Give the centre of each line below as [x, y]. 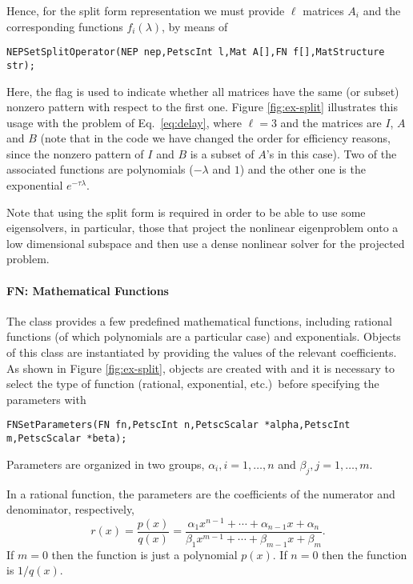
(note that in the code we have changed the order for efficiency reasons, [215, 138]
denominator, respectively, [71, 509]
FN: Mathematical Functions [88, 290]
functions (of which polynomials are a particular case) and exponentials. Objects [204, 336]
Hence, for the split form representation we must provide [146, 10]
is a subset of [222, 153]
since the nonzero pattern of [75, 153]
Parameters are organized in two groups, [106, 464]
